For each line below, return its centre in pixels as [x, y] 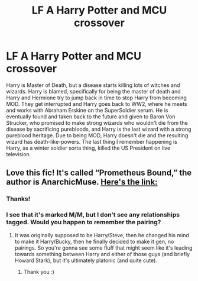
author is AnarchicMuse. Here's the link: [82, 182]
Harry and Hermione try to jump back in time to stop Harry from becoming [97, 98]
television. [19, 154]
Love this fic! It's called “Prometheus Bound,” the [99, 173]
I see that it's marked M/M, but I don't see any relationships [93, 215]
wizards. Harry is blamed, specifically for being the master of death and [94, 91]
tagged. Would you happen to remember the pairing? [84, 222]
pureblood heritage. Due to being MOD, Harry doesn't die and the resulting [97, 135]
